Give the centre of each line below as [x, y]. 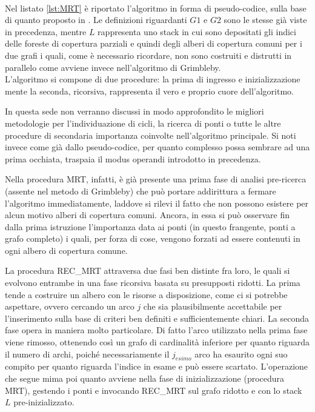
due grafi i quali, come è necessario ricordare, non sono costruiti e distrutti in [148, 55]
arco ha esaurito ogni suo [241, 354]
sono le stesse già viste [265, 20]
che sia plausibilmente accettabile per [213, 306]
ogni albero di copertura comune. [66, 250]
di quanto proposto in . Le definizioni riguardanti [96, 20]
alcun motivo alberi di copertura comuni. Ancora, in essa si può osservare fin [148, 215]
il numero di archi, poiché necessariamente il [87, 354]
